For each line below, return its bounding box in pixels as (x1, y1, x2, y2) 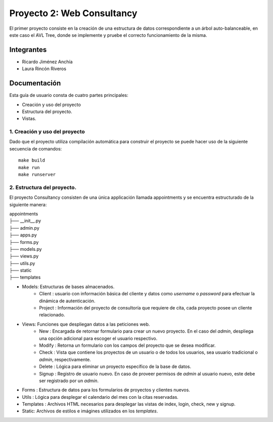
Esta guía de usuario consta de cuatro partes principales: (9, 92, 128, 98)
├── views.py (9, 253, 39, 259)
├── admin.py (9, 225, 40, 231)
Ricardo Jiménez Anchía (22, 59, 73, 65)
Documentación (9, 79, 61, 88)
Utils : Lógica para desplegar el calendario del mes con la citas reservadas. (22, 394, 179, 400)
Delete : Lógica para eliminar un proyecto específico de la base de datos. (39, 363, 192, 370)
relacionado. (39, 312, 65, 318)
